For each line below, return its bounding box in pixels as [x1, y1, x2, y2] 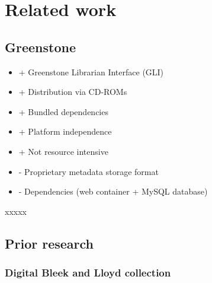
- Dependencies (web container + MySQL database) [18, 185, 208, 198]
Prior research [5, 234, 94, 252]
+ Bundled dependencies [18, 105, 108, 117]
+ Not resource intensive [18, 145, 108, 157]
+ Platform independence [18, 125, 112, 138]
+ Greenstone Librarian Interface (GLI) [18, 65, 164, 78]
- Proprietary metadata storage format [18, 165, 159, 177]
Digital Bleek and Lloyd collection [5, 265, 171, 280]
